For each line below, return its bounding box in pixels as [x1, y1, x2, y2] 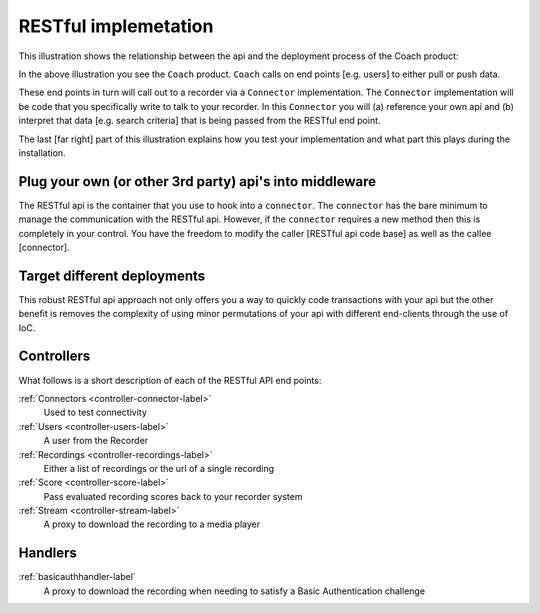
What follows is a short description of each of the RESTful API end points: [18, 374, 322, 386]
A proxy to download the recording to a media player [43, 518, 261, 530]
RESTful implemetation [18, 15, 214, 37]
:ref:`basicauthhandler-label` [18, 571, 137, 583]
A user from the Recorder [43, 435, 149, 447]
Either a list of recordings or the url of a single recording [43, 462, 275, 474]
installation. [18, 146, 66, 159]
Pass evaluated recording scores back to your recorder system [43, 490, 303, 502]
